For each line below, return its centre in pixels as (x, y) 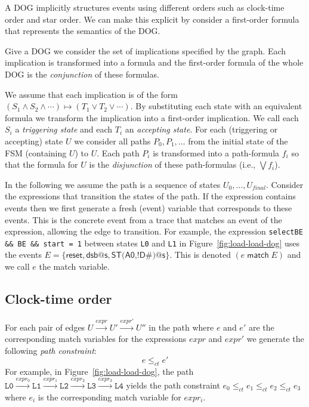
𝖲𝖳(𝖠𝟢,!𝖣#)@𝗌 (138, 256)
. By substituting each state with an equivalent (216, 106)
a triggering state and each (64, 129)
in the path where (181, 327)
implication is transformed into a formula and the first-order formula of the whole (154, 62)
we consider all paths (112, 141)
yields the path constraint (173, 385)
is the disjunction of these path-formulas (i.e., (172, 164)
